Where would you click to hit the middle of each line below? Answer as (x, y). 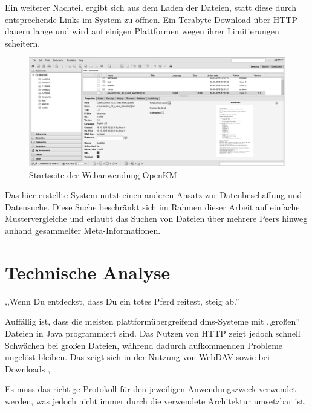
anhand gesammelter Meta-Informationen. (83, 231)
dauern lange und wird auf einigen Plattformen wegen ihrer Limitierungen (142, 31)
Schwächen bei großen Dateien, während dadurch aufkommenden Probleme (144, 345)
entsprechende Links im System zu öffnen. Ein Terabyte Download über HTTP (151, 19)
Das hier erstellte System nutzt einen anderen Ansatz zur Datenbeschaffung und (154, 195)
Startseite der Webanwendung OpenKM (103, 174)
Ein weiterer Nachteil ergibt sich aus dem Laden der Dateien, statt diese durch (151, 7)
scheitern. (23, 43)
